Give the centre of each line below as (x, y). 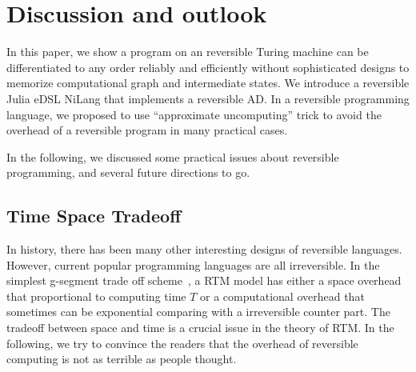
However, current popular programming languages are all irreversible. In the (193, 264)
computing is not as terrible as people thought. (122, 359)
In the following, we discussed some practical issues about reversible (173, 156)
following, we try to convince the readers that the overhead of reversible (182, 343)
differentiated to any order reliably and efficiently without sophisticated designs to (208, 67)
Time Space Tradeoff (94, 216)
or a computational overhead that (282, 296)
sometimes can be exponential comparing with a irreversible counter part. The (198, 312)
